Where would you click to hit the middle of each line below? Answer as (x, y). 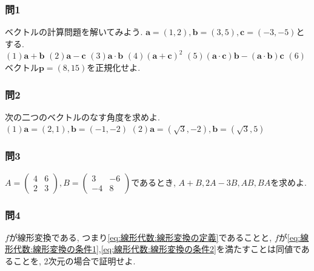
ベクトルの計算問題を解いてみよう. (74, 32)
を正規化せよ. (114, 67)
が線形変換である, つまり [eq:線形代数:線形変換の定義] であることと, (140, 237)
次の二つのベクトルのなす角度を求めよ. (82, 116)
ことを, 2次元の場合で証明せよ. (74, 261)
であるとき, (153, 182)
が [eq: (289, 237)
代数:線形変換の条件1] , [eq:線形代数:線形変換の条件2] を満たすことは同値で (157, 249)
